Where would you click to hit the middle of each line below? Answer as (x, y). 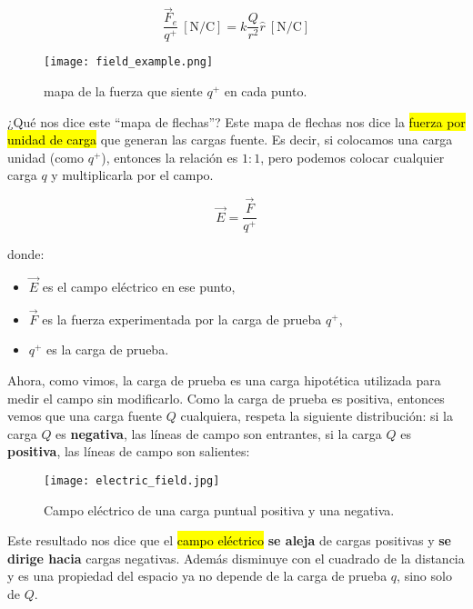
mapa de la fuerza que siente (123, 90)
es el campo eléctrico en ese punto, (139, 286)
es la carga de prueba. (108, 349)
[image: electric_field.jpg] (132, 480)
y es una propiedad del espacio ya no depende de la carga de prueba (197, 576)
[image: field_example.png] (129, 62)
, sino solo (424, 576)
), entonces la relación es (170, 157)
